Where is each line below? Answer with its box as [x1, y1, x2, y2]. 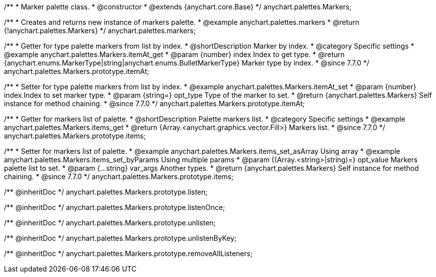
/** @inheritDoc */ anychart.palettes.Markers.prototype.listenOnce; [4, 203, 225, 211]
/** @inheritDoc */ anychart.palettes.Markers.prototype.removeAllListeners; [4, 249, 253, 258]
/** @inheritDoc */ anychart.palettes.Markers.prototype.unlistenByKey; [4, 234, 237, 242]
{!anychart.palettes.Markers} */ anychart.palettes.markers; [4, 26, 196, 35]
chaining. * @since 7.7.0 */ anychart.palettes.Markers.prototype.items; [4, 172, 234, 181]
